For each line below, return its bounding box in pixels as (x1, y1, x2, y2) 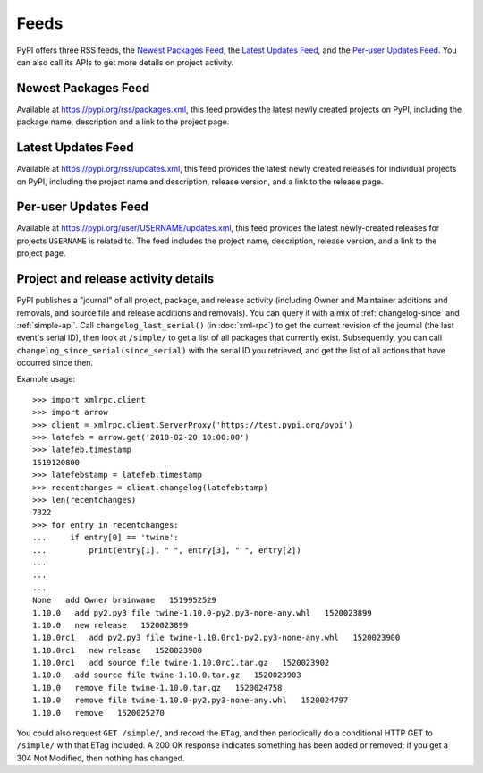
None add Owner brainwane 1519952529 (32, 595, 216, 606)
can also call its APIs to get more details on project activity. (16, 56, 234, 67)
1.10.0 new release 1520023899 (32, 620, 189, 630)
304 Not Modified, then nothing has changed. (16, 752, 185, 763)
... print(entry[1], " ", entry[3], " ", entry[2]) (32, 545, 301, 555)
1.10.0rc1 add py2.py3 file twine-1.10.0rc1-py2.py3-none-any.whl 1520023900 (32, 633, 401, 643)
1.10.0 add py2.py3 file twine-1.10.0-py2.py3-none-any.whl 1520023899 (32, 607, 372, 617)
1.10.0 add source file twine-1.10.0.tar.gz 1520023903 (32, 670, 301, 680)
